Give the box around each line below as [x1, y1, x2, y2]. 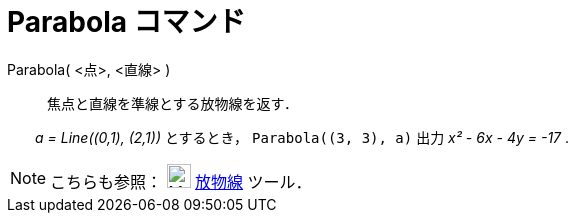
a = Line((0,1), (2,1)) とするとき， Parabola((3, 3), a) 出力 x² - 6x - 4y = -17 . [35, 128, 570, 146]
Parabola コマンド [7, 5, 246, 39]
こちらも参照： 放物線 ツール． [50, 171, 312, 192]
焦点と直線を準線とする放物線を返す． [47, 94, 299, 112]
